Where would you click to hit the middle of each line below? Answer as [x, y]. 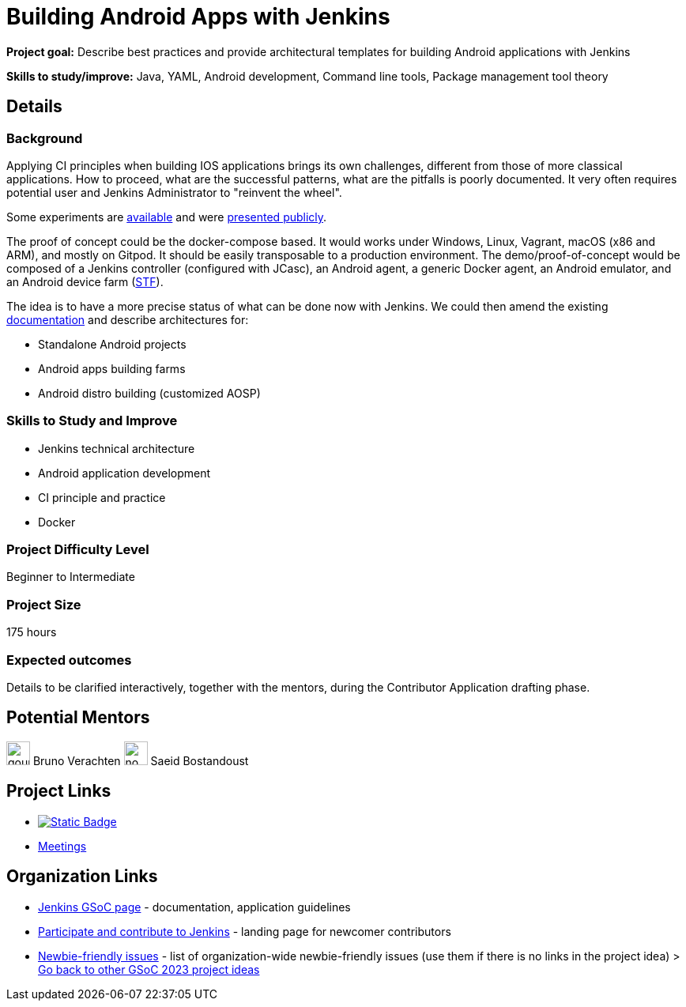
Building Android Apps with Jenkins [198, 17]
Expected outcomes [69, 660]
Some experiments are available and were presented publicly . [167, 217]
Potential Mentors [78, 718]
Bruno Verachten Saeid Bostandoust [141, 760]
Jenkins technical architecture [117, 448]
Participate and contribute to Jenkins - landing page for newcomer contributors [245, 931]
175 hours [32, 632]
